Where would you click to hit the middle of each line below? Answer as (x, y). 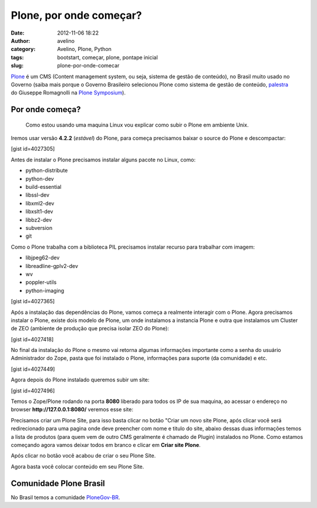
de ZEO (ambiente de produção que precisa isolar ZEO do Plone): (90, 328)
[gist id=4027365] (33, 302)
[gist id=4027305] (33, 149)
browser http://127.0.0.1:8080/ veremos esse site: (72, 409)
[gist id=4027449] (33, 369)
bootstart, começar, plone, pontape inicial (107, 57)
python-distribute (47, 171)
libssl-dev (38, 195)
